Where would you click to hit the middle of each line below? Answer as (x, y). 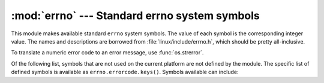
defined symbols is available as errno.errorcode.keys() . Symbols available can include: (125, 72)
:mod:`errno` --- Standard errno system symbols (136, 16)
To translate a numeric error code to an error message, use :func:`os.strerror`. (107, 53)
